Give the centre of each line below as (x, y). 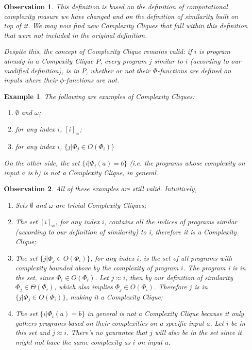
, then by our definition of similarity (179, 277)
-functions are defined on (194, 70)
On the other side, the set (42, 163)
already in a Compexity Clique (49, 60)
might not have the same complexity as (73, 342)
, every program (123, 60)
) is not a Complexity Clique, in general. (98, 172)
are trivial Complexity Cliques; (101, 205)
